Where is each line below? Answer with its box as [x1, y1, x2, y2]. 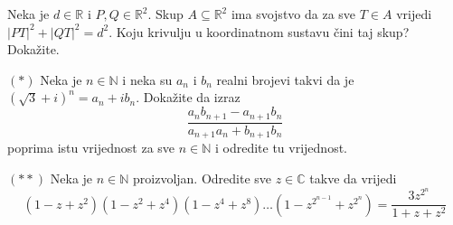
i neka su [122, 70, 173, 89]
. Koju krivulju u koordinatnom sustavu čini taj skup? [109, 22, 410, 41]
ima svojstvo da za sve [231, 5, 356, 23]
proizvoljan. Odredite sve [133, 168, 272, 187]
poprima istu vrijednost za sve [7, 138, 175, 157]
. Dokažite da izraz [136, 88, 241, 107]
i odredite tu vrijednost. [214, 138, 347, 157]
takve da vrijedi [309, 168, 397, 187]
